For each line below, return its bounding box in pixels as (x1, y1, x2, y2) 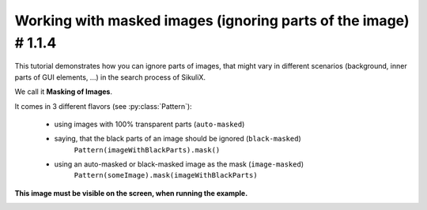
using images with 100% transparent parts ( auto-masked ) (54, 119, 245, 129)
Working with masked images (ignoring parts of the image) (14, 12, 410, 29)
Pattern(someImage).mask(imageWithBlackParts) (74, 171, 258, 180)
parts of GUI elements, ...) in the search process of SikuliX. (14, 72, 206, 82)
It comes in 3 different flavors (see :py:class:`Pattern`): (14, 101, 193, 111)
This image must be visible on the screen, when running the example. (14, 188, 248, 197)
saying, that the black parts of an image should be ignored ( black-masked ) (54, 134, 302, 144)
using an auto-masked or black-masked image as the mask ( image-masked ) (54, 159, 304, 169)
